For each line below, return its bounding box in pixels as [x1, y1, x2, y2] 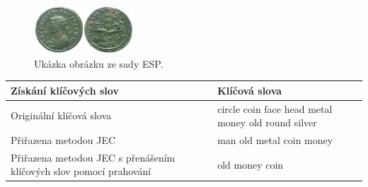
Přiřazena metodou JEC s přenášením [11, 150, 176, 164]
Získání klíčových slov [11, 83, 119, 97]
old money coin [217, 157, 284, 171]
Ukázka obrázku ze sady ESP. [34, 56, 163, 71]
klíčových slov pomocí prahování [11, 164, 151, 179]
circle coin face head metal [217, 101, 333, 116]
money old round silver [217, 115, 317, 130]
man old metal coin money [217, 132, 333, 147]
